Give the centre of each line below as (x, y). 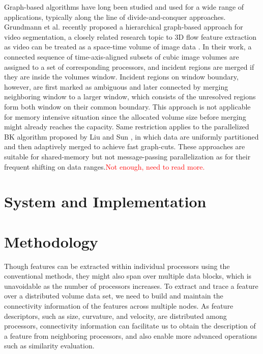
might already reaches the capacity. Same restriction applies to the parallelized (127, 127)
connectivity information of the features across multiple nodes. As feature (119, 305)
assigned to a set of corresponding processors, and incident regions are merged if (129, 66)
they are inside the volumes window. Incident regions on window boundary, (121, 77)
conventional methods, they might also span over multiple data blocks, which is (128, 276)
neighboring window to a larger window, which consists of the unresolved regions (130, 97)
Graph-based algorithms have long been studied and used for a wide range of (124, 7)
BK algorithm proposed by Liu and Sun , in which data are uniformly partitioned (131, 136)
